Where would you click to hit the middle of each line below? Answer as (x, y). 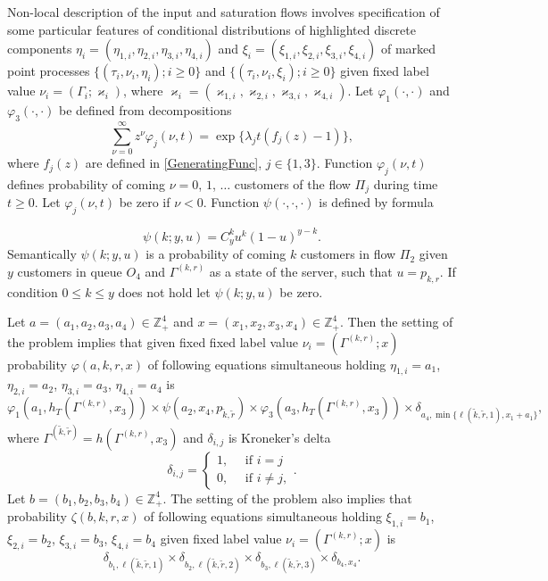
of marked (408, 49)
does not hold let (164, 291)
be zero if (145, 202)
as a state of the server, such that (301, 271)
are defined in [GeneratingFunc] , (174, 163)
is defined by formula (376, 202)
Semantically (42, 254)
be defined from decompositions (145, 110)
